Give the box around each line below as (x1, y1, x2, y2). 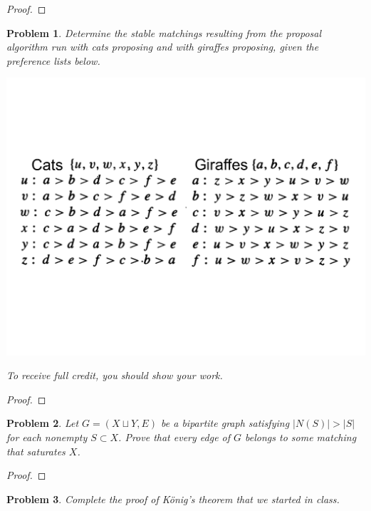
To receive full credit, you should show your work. (6, 368, 223, 383)
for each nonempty (6, 430, 88, 445)
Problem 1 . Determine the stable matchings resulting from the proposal (6, 25, 322, 40)
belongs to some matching (245, 430, 357, 445)
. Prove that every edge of (118, 430, 231, 445)
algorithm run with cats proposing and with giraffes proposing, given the (6, 39, 319, 54)
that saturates (6, 443, 66, 458)
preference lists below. (6, 53, 100, 68)
